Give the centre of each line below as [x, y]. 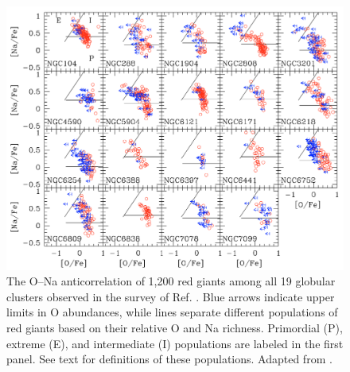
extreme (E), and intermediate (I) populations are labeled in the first [175, 343]
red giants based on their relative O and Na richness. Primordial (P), [175, 328]
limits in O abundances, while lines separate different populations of [172, 312]
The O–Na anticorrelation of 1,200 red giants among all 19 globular [171, 281]
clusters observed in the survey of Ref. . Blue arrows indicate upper [171, 296]
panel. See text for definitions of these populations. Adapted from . [169, 359]
